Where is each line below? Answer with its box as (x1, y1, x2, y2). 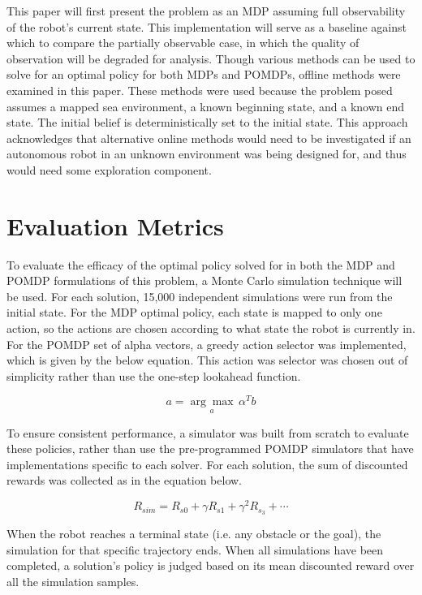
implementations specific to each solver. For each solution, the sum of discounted (6, 455, 408, 472)
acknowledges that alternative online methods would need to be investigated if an (6, 129, 411, 146)
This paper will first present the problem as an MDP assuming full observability (6, 2, 406, 19)
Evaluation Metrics (6, 209, 224, 242)
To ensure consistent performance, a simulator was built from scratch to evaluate (6, 424, 409, 441)
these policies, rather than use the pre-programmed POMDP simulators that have (6, 440, 414, 457)
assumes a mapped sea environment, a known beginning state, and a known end (6, 97, 405, 114)
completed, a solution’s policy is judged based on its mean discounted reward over (6, 557, 415, 574)
